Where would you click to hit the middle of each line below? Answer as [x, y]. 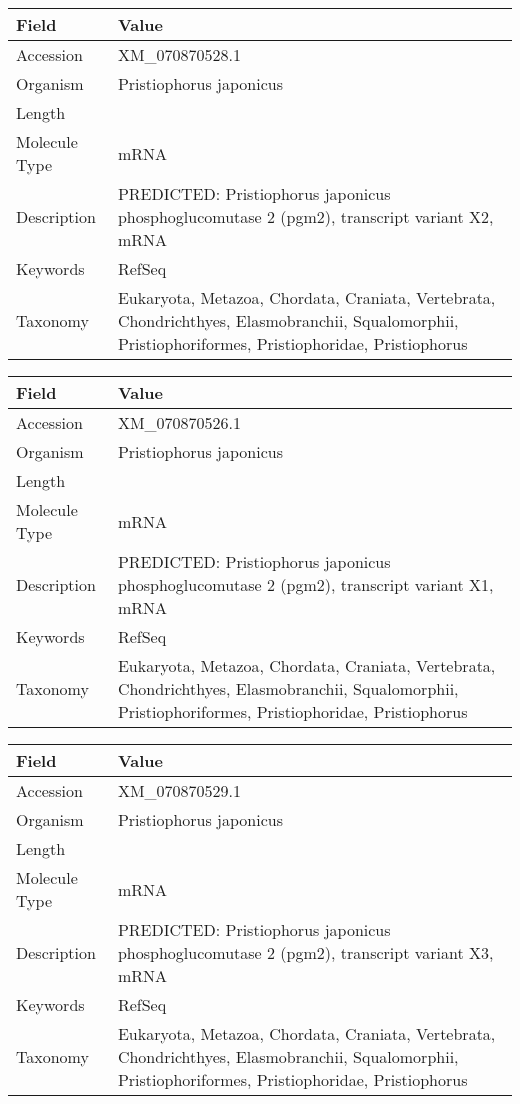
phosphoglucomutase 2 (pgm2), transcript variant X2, [305, 216]
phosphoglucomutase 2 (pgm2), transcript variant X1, [305, 584]
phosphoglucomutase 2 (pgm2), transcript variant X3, [305, 952]
